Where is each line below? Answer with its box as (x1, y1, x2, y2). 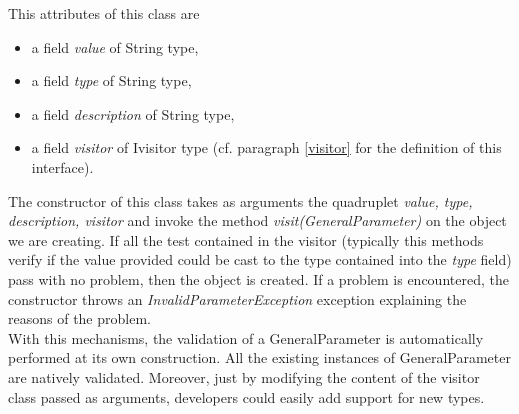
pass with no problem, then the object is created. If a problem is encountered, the (8, 268, 509, 289)
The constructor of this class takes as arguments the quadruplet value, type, (8, 190, 473, 211)
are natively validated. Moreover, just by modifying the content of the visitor (8, 366, 480, 387)
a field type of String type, (31, 70, 192, 91)
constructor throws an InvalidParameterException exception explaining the (8, 288, 467, 309)
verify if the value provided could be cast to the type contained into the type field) (8, 249, 512, 270)
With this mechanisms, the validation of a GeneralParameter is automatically (8, 327, 484, 348)
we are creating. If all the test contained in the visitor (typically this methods (8, 229, 484, 250)
